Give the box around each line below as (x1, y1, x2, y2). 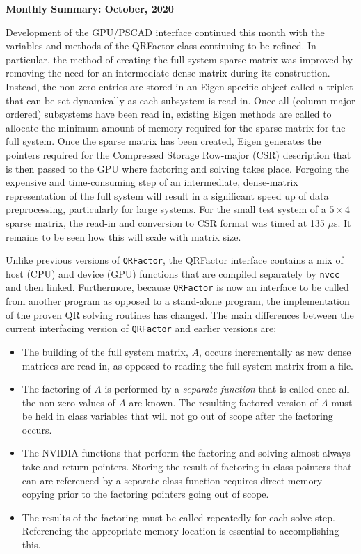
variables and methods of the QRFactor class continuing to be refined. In (6, 38, 316, 53)
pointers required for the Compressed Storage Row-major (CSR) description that (6, 147, 351, 161)
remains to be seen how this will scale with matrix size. (6, 229, 241, 244)
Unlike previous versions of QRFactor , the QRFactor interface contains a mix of (6, 253, 344, 267)
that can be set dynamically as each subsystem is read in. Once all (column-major (6, 93, 355, 107)
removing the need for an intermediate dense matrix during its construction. (6, 65, 330, 80)
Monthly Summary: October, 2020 (6, 1, 174, 15)
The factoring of (22, 381, 91, 396)
